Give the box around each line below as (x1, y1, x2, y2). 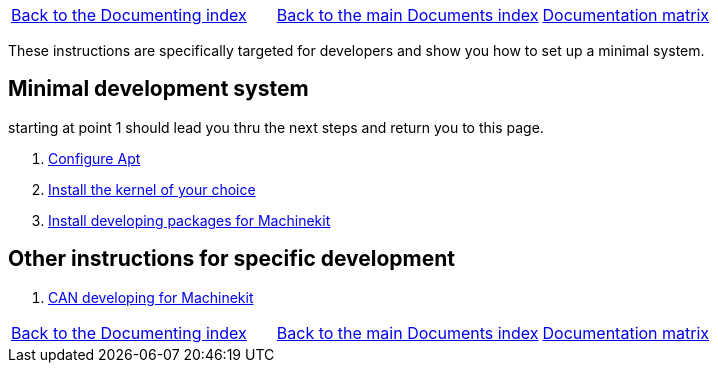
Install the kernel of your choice (48, 180, 256, 198)
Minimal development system (8, 76, 309, 102)
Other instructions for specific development (8, 246, 456, 272)
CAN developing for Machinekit (48, 288, 254, 306)
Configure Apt (48, 149, 141, 167)
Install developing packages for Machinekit (48, 211, 331, 229)
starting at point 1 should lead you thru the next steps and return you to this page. (8, 118, 544, 136)
